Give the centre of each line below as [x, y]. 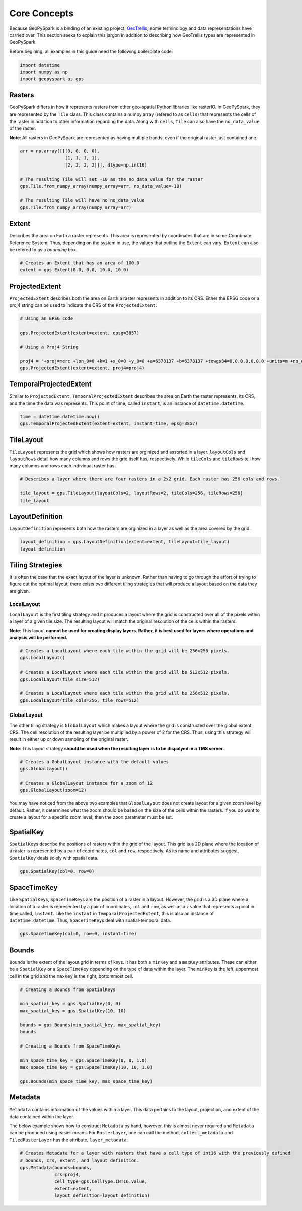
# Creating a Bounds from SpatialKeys [68, 989]
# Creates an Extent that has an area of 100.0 [80, 263]
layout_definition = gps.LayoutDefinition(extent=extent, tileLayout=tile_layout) [125, 542]
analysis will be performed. [39, 638]
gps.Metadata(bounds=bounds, [56, 1167]
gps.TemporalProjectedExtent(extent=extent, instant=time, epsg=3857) [109, 424]
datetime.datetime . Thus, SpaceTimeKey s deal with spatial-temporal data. [90, 920]
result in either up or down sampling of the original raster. [69, 739]
